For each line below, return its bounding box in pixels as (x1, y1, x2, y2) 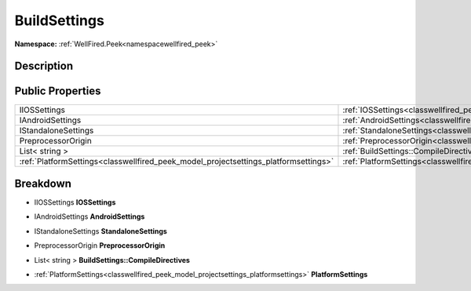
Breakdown (14, 176, 72, 190)
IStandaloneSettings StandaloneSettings (34, 226, 168, 235)
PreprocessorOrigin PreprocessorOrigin (34, 241, 166, 250)
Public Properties (14, 85, 101, 98)
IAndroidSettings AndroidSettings (34, 212, 145, 221)
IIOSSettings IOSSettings (34, 197, 116, 207)
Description (14, 60, 74, 73)
